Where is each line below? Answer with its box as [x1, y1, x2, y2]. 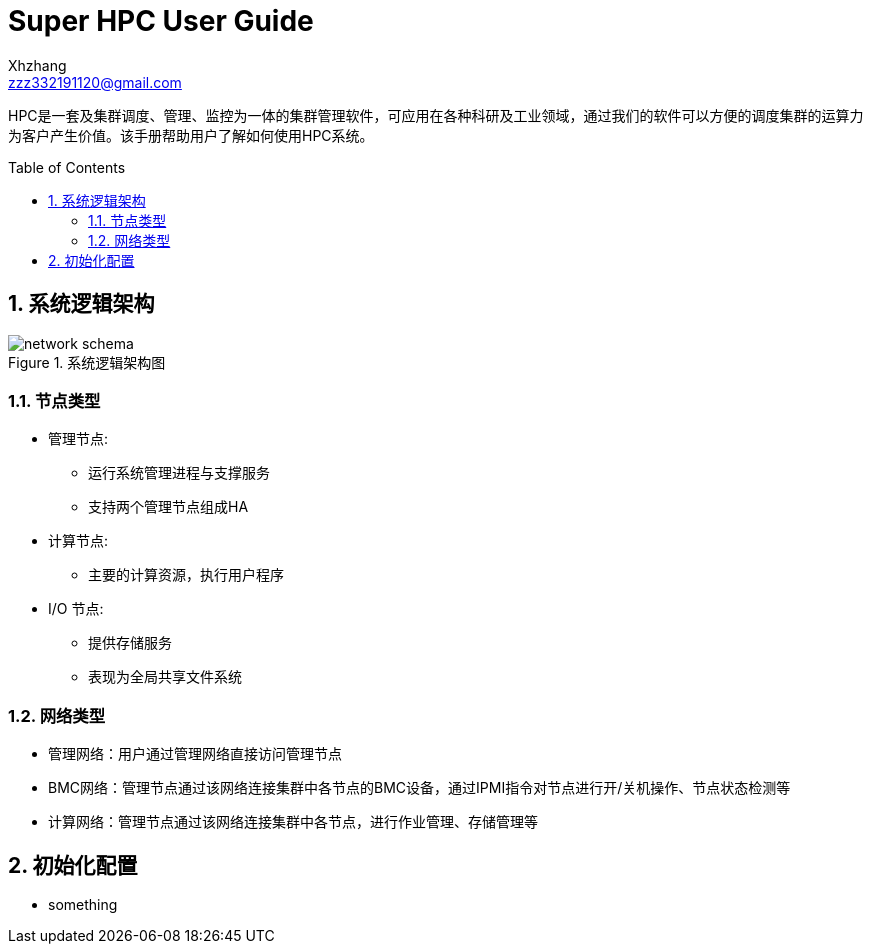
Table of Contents [8, 158, 126, 176]
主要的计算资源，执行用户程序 [88, 566, 284, 584]
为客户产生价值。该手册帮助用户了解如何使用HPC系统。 [8, 126, 374, 144]
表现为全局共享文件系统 [88, 668, 242, 686]
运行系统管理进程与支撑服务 [88, 464, 270, 482]
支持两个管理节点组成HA [88, 498, 249, 516]
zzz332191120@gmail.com [8, 73, 182, 91]
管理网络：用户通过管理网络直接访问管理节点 [48, 745, 342, 763]
